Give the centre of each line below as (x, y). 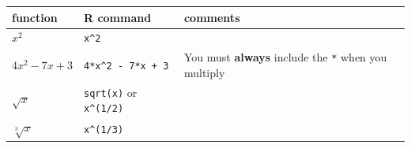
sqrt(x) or (110, 92)
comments (212, 17)
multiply (204, 72)
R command (117, 17)
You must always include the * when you (285, 57)
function (35, 17)
